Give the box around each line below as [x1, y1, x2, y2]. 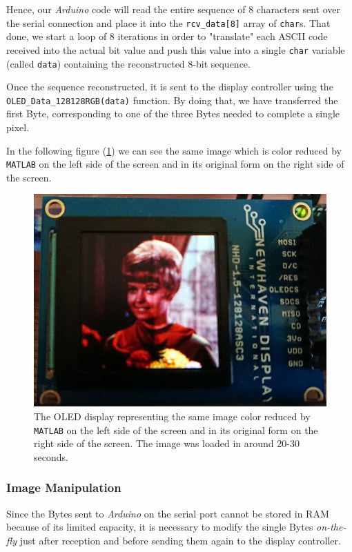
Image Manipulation [6, 479, 121, 496]
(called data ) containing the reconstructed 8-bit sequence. [6, 56, 251, 70]
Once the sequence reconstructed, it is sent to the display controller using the [6, 79, 333, 94]
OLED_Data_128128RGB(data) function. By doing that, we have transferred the [6, 92, 338, 107]
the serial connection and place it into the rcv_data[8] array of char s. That [6, 15, 331, 30]
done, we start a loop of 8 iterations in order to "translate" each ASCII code [6, 29, 328, 43]
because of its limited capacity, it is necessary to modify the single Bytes [6, 520, 313, 534]
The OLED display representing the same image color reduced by [34, 409, 311, 424]
